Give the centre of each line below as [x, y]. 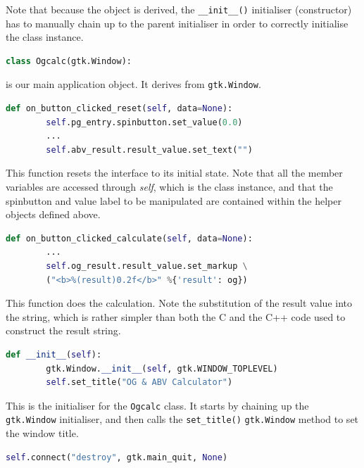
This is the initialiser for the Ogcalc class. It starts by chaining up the [157, 405]
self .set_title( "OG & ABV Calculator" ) [139, 382]
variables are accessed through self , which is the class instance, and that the [169, 187]
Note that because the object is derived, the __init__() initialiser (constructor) [179, 9]
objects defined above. [53, 214]
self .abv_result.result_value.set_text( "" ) [149, 150]
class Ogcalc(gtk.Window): [69, 61]
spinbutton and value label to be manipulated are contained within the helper [174, 200]
